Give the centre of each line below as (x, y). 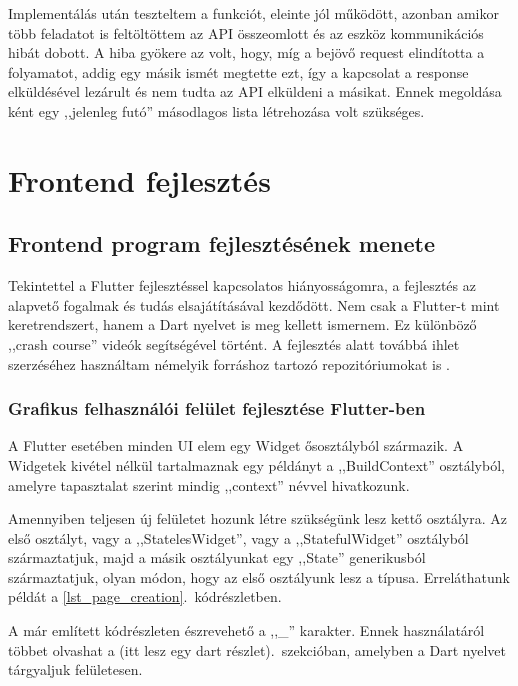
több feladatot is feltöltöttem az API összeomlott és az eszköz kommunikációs (246, 32)
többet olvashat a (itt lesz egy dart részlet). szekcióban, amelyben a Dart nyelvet (257, 649)
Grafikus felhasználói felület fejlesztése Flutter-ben (217, 408)
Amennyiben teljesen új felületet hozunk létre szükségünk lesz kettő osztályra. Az (257, 518)
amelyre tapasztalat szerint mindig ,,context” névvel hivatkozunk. (209, 484)
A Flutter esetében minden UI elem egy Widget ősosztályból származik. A (236, 445)
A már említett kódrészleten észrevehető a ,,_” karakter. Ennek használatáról (246, 630)
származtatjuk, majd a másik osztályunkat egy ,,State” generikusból (217, 557)
